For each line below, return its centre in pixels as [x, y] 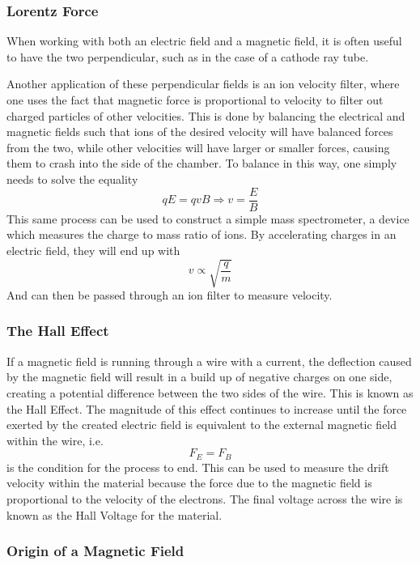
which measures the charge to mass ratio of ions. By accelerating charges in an [202, 234]
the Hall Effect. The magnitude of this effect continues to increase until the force [207, 408]
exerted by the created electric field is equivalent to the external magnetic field [202, 425]
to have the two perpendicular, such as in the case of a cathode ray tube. [188, 56]
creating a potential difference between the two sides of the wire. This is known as [210, 392]
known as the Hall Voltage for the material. [115, 514]
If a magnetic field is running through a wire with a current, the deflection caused [209, 361]
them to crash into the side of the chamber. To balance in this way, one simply [202, 163]
